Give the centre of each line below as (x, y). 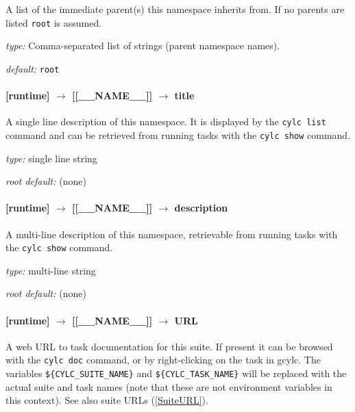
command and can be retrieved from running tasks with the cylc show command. (178, 134)
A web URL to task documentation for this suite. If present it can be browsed (169, 346)
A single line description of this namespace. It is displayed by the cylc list (166, 121)
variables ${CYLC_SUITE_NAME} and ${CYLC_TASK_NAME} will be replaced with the (176, 373)
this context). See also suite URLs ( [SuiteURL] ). (107, 400)
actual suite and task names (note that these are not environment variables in (169, 386)
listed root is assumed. (54, 22)
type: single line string (51, 158)
